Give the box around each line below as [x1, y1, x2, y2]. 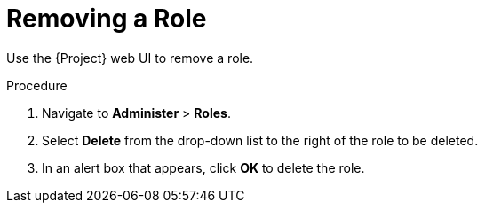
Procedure [6, 77, 68, 93]
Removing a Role [6, 4, 207, 34]
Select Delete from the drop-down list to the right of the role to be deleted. [42, 132, 479, 148]
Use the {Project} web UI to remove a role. [6, 50, 254, 66]
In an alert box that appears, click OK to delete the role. [42, 159, 365, 175]
